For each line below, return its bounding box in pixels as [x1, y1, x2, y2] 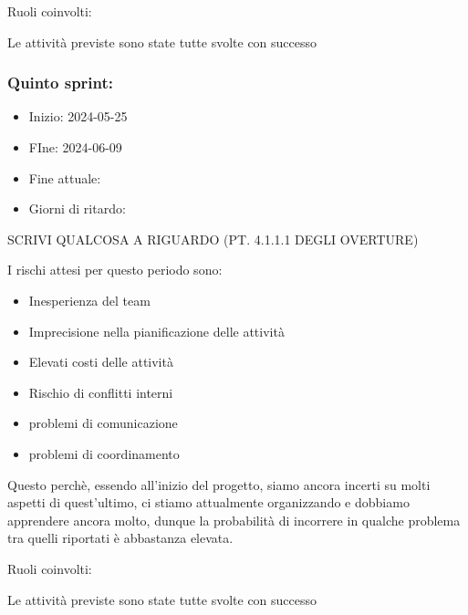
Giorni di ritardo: [28, 199, 126, 218]
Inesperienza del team [28, 290, 151, 309]
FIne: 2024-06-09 [28, 138, 122, 156]
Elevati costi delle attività [28, 352, 173, 371]
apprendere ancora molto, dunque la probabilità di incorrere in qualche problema [7, 510, 461, 529]
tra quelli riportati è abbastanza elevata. [7, 528, 234, 547]
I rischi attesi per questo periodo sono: [7, 260, 223, 279]
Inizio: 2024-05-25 [28, 107, 128, 126]
